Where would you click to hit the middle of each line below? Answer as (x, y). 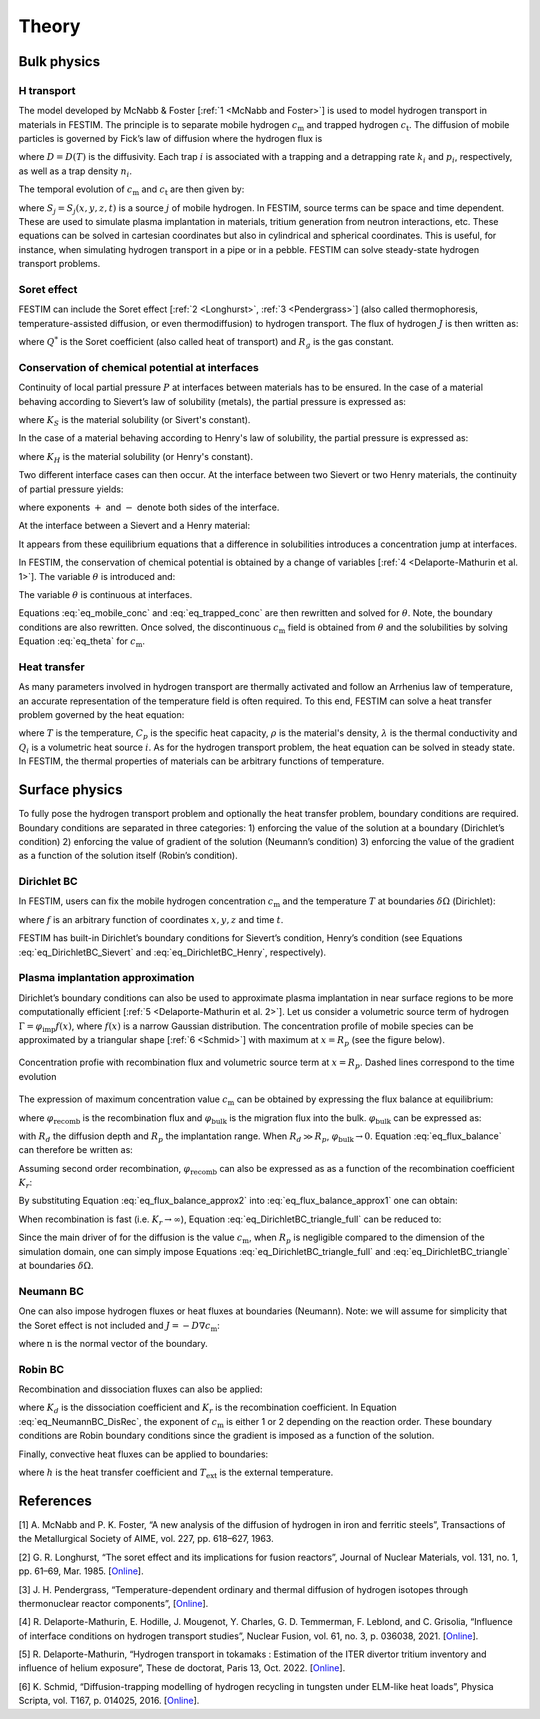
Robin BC (41, 1369)
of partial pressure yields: (71, 489)
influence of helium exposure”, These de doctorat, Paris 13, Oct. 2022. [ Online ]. (182, 1668)
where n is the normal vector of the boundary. (113, 1343)
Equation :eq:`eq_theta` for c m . (81, 642)
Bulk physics (59, 61)
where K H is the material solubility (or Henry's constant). (136, 457)
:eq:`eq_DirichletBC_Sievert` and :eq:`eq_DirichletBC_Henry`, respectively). (172, 952)
